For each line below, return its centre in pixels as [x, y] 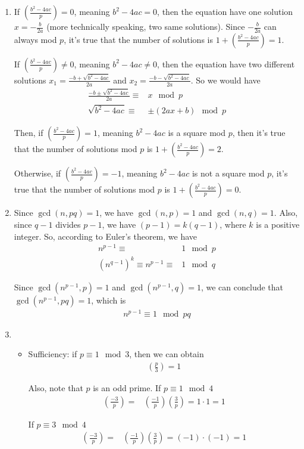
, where [233, 224]
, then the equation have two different [226, 64]
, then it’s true [259, 133]
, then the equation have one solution [225, 11]
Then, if [29, 133]
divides [68, 224]
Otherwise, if [37, 173]
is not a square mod [228, 173]
